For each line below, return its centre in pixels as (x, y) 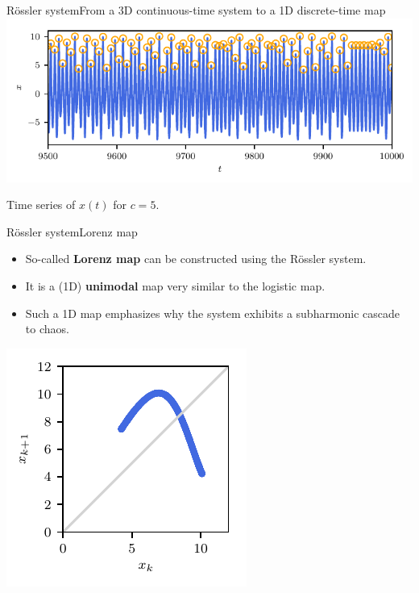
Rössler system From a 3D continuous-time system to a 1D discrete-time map (196, 10)
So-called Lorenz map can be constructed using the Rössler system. (196, 259)
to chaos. (47, 329)
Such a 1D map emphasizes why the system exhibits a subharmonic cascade (213, 313)
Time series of (41, 205)
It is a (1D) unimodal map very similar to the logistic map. (175, 286)
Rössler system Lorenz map (72, 231)
